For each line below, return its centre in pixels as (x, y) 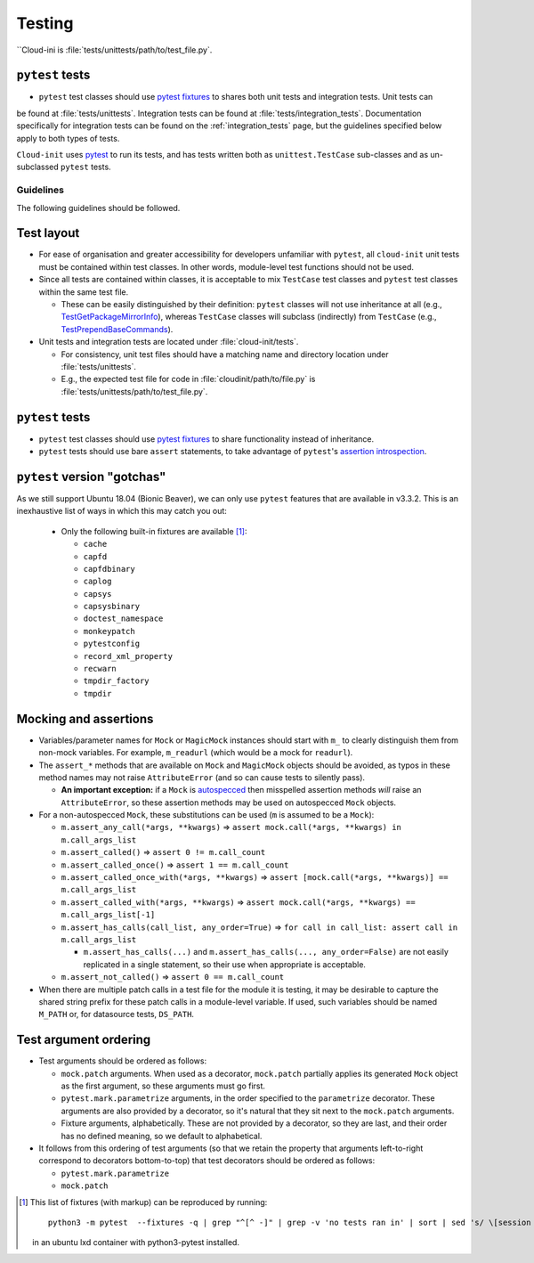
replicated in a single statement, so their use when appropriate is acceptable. (225, 964)
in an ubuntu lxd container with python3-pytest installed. (136, 1243)
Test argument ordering (84, 1040)
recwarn (100, 669)
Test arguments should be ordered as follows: (123, 1061)
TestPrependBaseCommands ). (117, 329)
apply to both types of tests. (68, 138)
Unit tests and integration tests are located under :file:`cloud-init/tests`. (169, 342)
